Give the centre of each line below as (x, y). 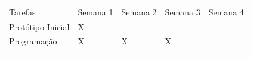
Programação (33, 41)
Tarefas (22, 12)
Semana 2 (139, 12)
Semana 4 (226, 12)
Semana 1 (95, 12)
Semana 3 (183, 12)
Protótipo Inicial (39, 26)
